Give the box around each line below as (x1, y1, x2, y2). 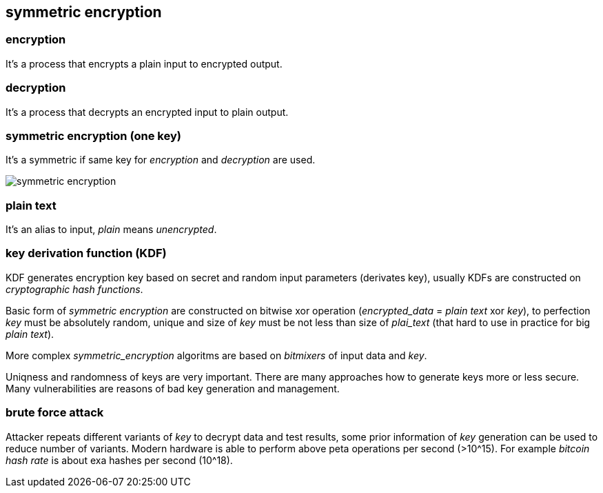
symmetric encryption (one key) (6, 128, 181, 143)
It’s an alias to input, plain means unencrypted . (6, 223, 217, 236)
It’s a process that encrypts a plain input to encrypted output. (6, 57, 283, 70)
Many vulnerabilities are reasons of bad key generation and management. (6, 382, 340, 394)
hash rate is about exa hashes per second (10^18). (6, 454, 233, 466)
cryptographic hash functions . (6, 283, 143, 295)
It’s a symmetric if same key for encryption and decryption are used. (6, 154, 316, 166)
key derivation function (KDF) (6, 246, 167, 261)
